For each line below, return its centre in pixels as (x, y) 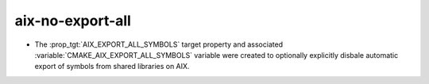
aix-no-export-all (73, 21)
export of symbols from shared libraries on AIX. (112, 67)
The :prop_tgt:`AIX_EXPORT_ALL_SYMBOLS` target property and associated (159, 44)
